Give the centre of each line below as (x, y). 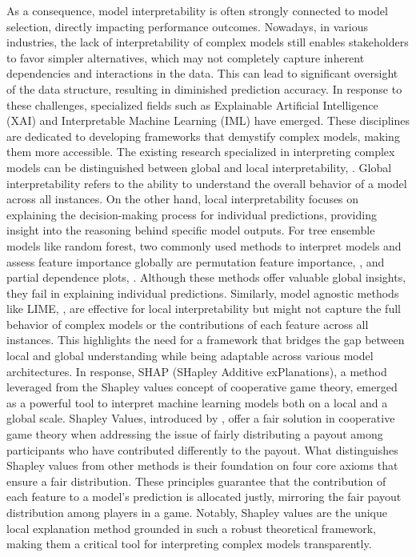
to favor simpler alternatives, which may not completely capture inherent (186, 57)
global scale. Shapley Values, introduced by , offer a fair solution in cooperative (201, 418)
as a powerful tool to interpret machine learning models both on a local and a (197, 402)
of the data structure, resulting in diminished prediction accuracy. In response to (204, 88)
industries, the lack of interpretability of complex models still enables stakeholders (208, 42)
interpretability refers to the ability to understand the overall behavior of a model (207, 183)
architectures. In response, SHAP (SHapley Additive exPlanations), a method (197, 371)
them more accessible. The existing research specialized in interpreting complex (201, 152)
